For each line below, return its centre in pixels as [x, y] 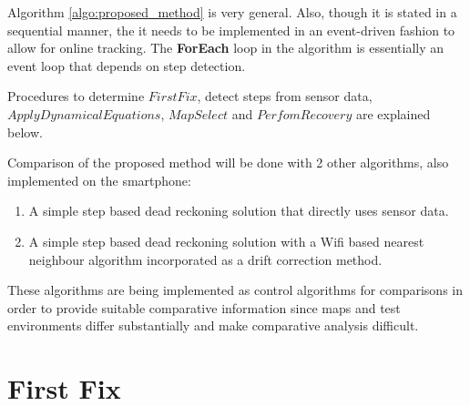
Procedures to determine [76, 96]
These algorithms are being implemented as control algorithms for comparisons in [235, 290]
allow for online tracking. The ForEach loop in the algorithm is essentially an [226, 48]
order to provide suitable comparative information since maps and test [204, 307]
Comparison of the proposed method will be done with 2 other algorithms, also [228, 162]
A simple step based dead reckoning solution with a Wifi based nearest [226, 241]
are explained [393, 113]
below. [25, 132]
